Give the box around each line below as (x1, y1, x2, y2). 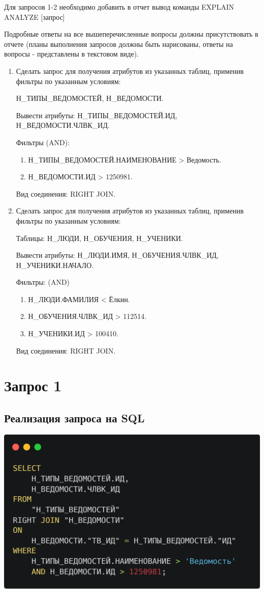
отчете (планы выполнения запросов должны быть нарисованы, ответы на (4, 38, 233, 49)
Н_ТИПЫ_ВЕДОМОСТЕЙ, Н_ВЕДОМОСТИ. (16, 93, 164, 103)
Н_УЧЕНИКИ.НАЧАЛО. (16, 259, 94, 270)
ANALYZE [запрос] (4, 11, 65, 22)
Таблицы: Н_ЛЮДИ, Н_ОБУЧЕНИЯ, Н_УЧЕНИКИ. (16, 232, 183, 243)
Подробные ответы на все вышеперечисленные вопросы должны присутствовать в (4, 29, 258, 39)
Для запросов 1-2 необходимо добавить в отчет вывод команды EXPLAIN (4, 2, 235, 12)
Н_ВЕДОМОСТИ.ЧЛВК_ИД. (16, 120, 110, 130)
